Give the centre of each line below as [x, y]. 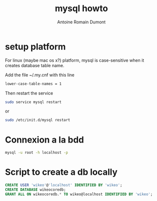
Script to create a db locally [61, 172]
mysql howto [81, 9]
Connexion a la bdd [45, 140]
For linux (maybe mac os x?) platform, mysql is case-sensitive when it [75, 60]
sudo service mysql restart [33, 102]
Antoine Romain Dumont [81, 22]
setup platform [36, 46]
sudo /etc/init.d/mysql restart [38, 120]
